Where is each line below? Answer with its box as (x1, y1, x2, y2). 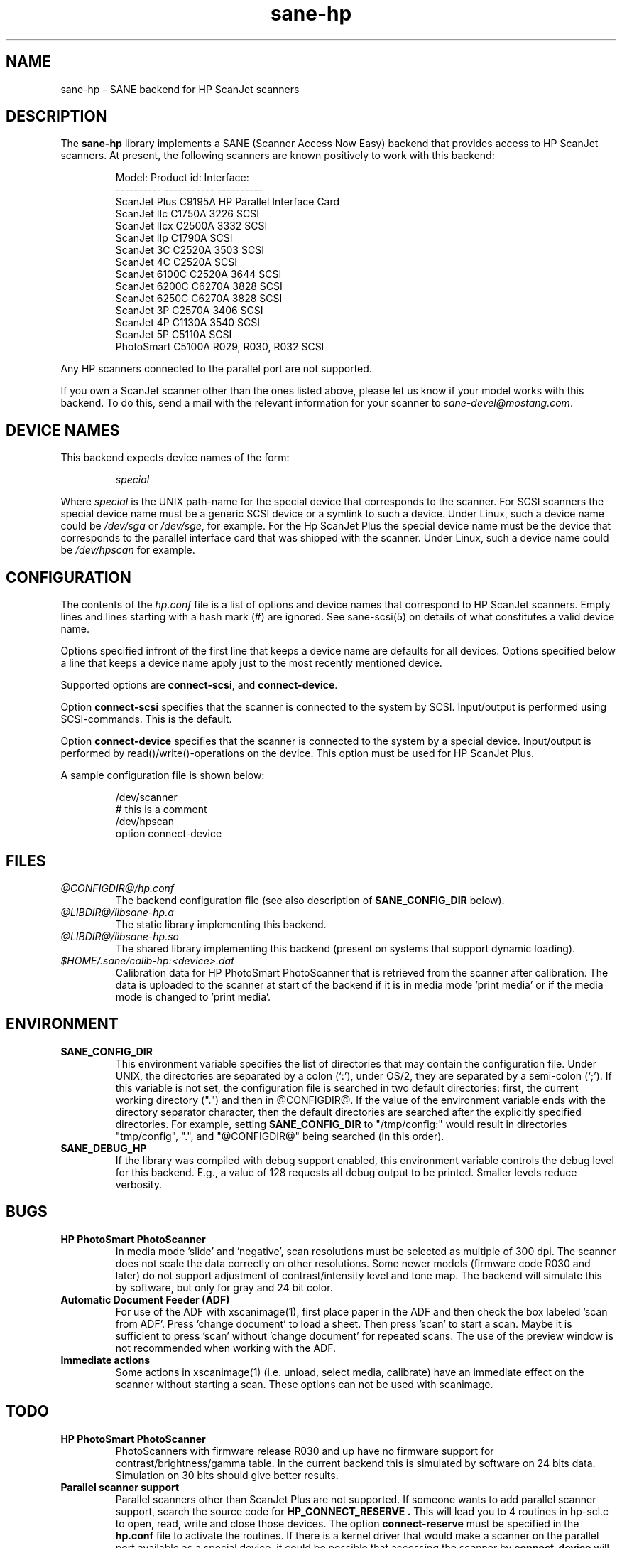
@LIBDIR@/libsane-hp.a (60, 905, 174, 918)
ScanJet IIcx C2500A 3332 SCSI (115, 220, 268, 232)
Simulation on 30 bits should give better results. (115, 1468, 339, 1481)
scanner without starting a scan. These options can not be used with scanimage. (115, 1377, 493, 1390)
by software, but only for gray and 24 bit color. (115, 1281, 333, 1294)
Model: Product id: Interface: (115, 171, 249, 184)
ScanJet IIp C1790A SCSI (115, 232, 233, 244)
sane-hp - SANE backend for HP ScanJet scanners (60, 82, 300, 95)
